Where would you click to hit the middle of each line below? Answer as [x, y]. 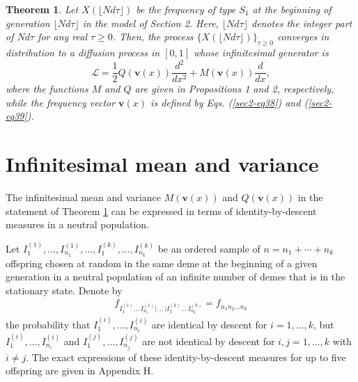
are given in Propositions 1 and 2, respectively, [234, 89]
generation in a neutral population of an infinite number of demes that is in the [176, 277]
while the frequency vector [61, 102]
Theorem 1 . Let [42, 9]
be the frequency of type [186, 9]
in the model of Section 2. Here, [150, 23]
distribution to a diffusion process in [83, 52]
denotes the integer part [302, 23]
